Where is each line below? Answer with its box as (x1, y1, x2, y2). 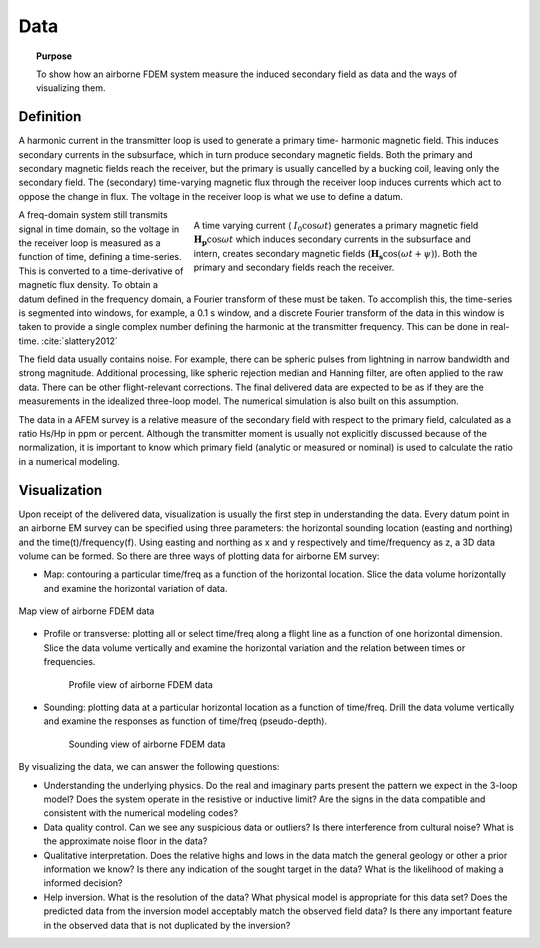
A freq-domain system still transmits (18, 209, 169, 221)
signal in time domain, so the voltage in (18, 223, 180, 235)
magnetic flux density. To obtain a (18, 279, 159, 291)
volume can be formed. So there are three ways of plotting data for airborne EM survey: (18, 550, 380, 562)
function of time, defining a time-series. (18, 251, 182, 263)
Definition (18, 108, 82, 125)
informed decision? (43, 877, 123, 889)
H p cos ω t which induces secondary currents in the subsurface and (193, 233, 471, 248)
